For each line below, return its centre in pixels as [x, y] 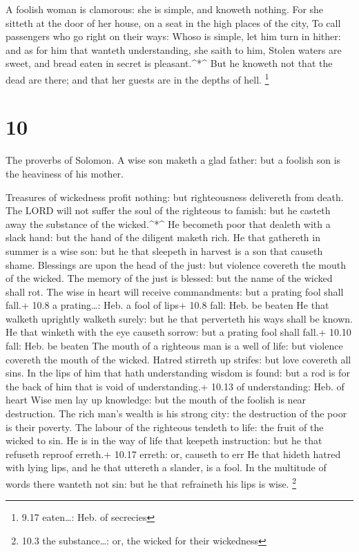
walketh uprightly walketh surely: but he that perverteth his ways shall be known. [179, 318]
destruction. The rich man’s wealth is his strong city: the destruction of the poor [176, 413]
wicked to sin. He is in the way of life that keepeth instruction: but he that [164, 440]
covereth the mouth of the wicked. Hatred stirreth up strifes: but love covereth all [178, 359]
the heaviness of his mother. [65, 173]
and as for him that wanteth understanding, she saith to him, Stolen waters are [174, 49]
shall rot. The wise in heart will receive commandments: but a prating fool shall [175, 291]
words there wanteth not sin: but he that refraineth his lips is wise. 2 [151, 483]
